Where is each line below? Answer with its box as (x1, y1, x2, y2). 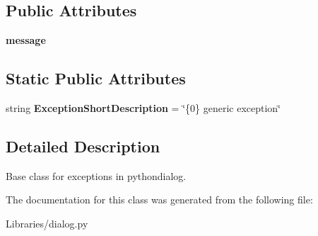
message (6, 33, 46, 47)
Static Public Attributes (6, 67, 186, 89)
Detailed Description (6, 135, 160, 157)
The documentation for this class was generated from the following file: (6, 192, 313, 207)
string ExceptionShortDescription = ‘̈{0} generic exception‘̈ (6, 101, 281, 115)
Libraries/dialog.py (6, 215, 88, 230)
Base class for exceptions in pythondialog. (6, 168, 187, 183)
